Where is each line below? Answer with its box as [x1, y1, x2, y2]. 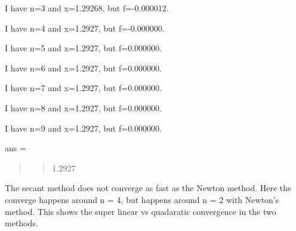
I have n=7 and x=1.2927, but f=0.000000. [5, 82, 162, 94]
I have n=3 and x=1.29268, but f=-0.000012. [5, 2, 169, 14]
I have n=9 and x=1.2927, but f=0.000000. [5, 121, 162, 134]
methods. [5, 217, 38, 229]
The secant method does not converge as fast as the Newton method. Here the [5, 182, 292, 194]
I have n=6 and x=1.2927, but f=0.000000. [5, 61, 162, 74]
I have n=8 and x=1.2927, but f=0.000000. [5, 101, 162, 114]
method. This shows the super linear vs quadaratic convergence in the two [5, 205, 276, 217]
